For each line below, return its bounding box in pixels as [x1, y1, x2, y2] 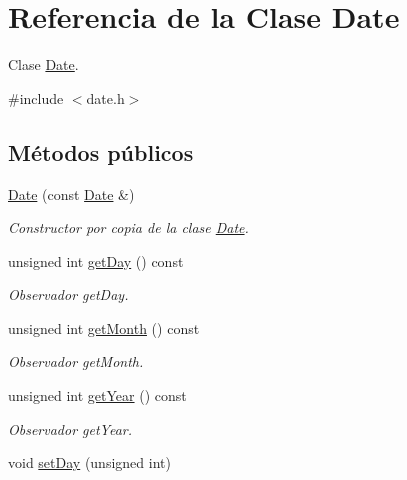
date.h [86, 87, 125, 108]
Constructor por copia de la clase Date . [8, 217, 249, 238]
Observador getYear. [8, 418, 133, 439]
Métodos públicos [8, 136, 194, 167]
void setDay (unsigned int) [8, 452, 171, 473]
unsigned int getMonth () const [8, 317, 200, 338]
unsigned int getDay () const [8, 250, 184, 271]
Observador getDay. [8, 284, 129, 305]
